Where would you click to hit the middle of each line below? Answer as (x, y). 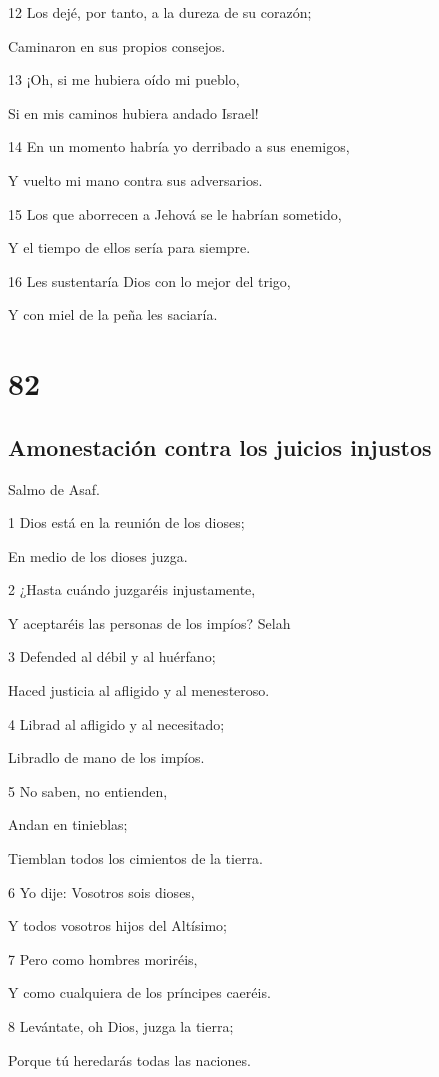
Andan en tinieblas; (68, 824)
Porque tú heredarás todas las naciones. (129, 1059)
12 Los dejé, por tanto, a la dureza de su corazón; (160, 12)
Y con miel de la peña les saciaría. (113, 314)
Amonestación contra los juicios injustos (220, 446)
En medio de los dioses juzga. (98, 555)
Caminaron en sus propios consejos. (117, 45)
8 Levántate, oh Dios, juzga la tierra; (121, 1026)
